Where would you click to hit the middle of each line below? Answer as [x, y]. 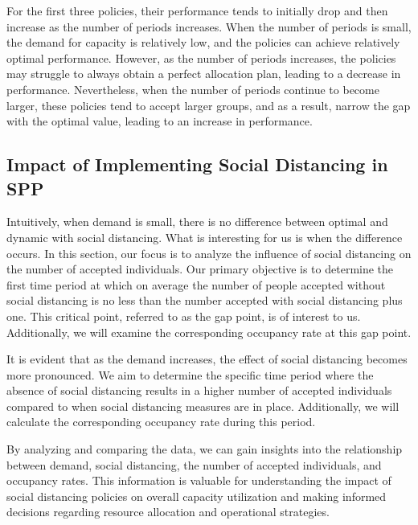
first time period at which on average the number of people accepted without [196, 284]
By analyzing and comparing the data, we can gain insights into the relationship [205, 449]
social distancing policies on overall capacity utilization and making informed [197, 496]
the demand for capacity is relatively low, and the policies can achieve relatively [203, 42]
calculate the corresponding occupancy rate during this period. [161, 422]
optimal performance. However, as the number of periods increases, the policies [201, 57]
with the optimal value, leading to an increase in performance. [160, 121]
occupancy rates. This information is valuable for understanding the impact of [199, 480]
